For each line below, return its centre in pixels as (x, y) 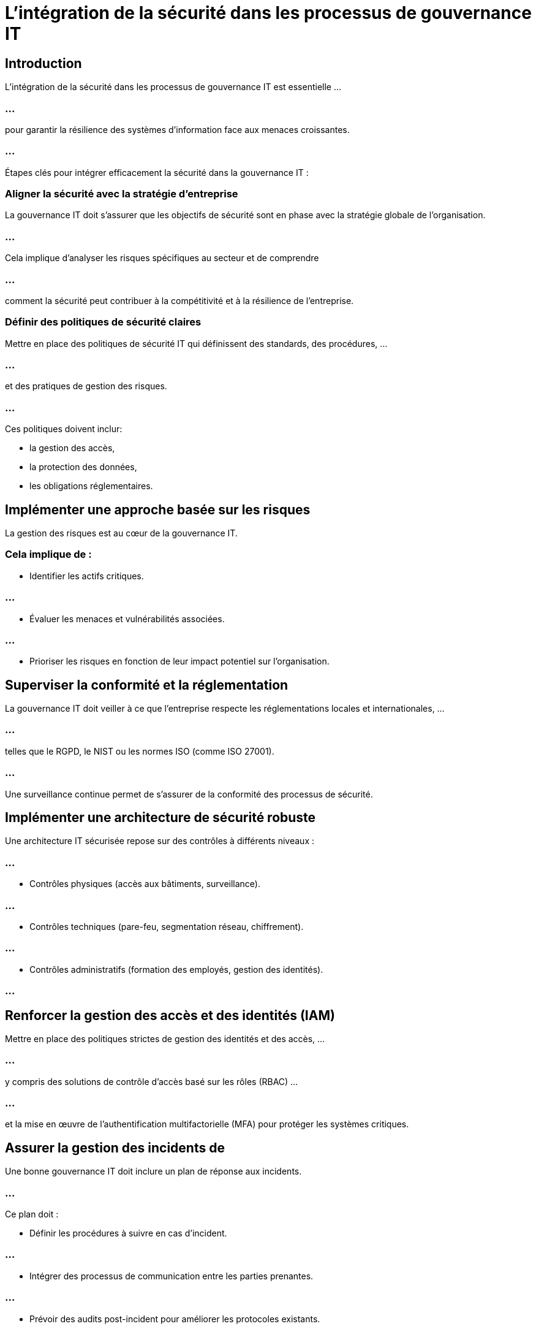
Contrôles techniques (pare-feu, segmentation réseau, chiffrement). (167, 926)
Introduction (43, 63)
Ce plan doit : (32, 1214)
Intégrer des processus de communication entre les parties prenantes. (172, 1276)
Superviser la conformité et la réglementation (147, 685)
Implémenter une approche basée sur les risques (158, 509)
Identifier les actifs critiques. (87, 576)
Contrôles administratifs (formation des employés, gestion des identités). (176, 969)
